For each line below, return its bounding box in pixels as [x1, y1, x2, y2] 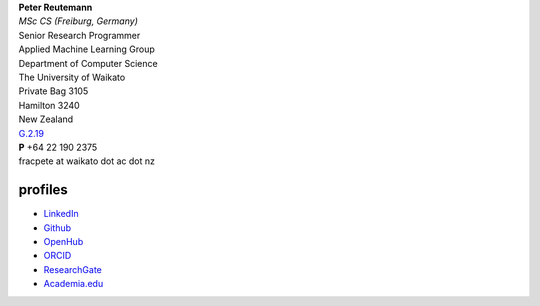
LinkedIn [43, 208, 79, 220]
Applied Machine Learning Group [18, 43, 155, 55]
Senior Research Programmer [18, 29, 141, 41]
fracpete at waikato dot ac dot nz [18, 155, 155, 167]
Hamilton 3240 [18, 99, 80, 111]
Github [43, 221, 72, 234]
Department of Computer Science [18, 57, 159, 69]
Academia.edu [43, 278, 104, 290]
